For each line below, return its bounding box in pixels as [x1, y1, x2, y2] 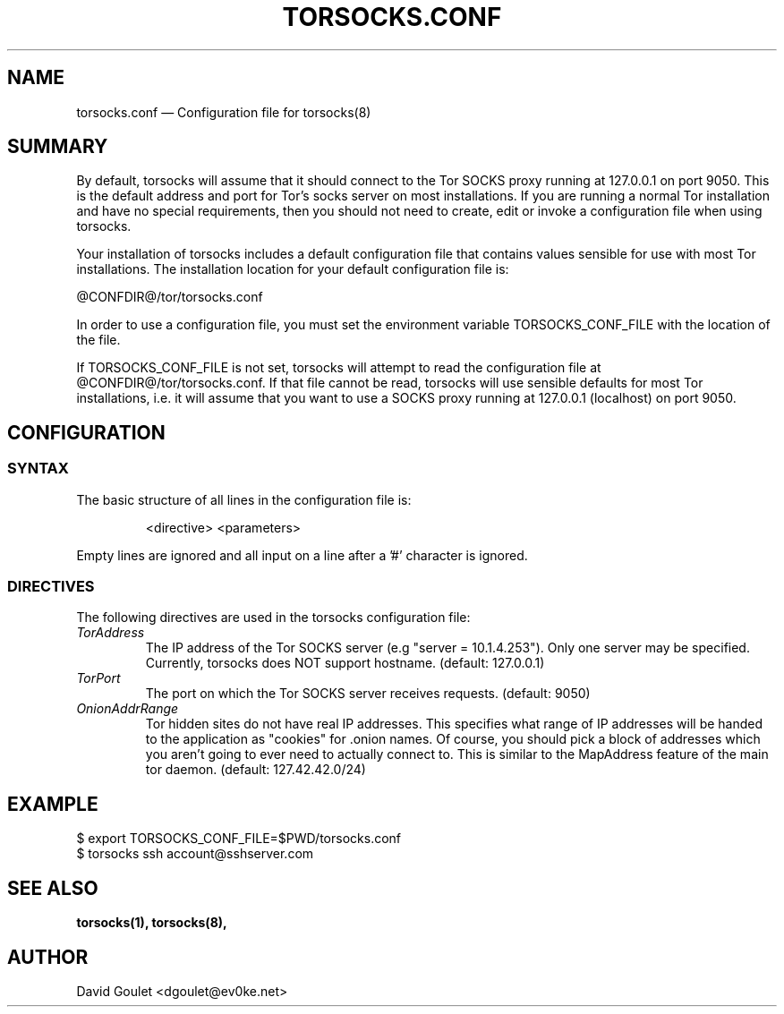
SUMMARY [7, 135, 108, 158]
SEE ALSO [7, 876, 98, 899]
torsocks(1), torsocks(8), [76, 915, 227, 931]
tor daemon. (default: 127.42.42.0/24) [145, 762, 366, 778]
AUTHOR [7, 945, 89, 968]
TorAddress [76, 625, 145, 641]
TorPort [76, 670, 121, 686]
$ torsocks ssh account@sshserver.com [76, 846, 314, 862]
